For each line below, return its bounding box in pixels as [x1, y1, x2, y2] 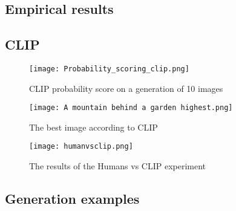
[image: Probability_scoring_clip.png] [29, 64, 189, 73]
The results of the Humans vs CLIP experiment [29, 160, 206, 172]
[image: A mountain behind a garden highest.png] [29, 103, 233, 112]
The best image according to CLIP [29, 120, 158, 133]
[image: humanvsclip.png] [29, 142, 133, 151]
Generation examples [5, 189, 140, 208]
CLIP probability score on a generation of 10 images [29, 82, 223, 94]
